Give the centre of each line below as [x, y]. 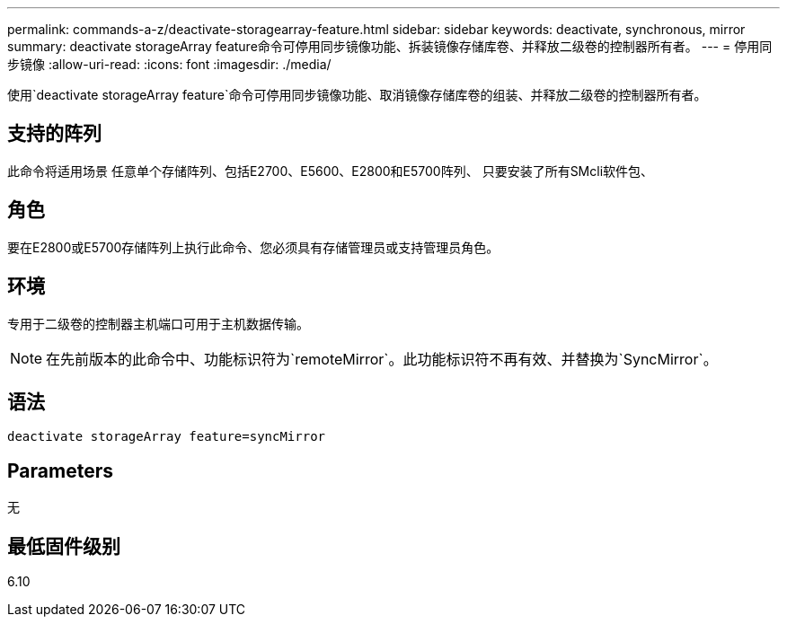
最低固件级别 [64, 546]
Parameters [60, 470]
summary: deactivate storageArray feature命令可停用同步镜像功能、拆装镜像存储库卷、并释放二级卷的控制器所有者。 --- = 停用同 [390, 46]
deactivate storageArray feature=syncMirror [167, 437]
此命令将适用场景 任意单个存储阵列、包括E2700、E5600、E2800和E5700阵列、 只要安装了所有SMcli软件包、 [331, 171]
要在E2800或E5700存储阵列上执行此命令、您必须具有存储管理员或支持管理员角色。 [253, 247]
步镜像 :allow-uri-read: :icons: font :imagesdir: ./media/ [169, 64]
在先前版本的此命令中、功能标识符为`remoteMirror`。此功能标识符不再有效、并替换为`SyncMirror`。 [382, 359]
